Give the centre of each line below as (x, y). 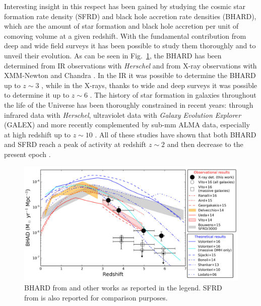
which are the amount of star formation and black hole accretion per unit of (121, 26)
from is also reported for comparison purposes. (96, 297)
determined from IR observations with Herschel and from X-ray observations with (130, 65)
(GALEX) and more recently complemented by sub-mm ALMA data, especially (127, 125)
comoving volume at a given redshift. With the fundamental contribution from (125, 35)
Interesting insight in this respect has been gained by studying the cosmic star (125, 6)
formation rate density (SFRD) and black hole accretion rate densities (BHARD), (130, 16)
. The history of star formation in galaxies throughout (173, 95)
